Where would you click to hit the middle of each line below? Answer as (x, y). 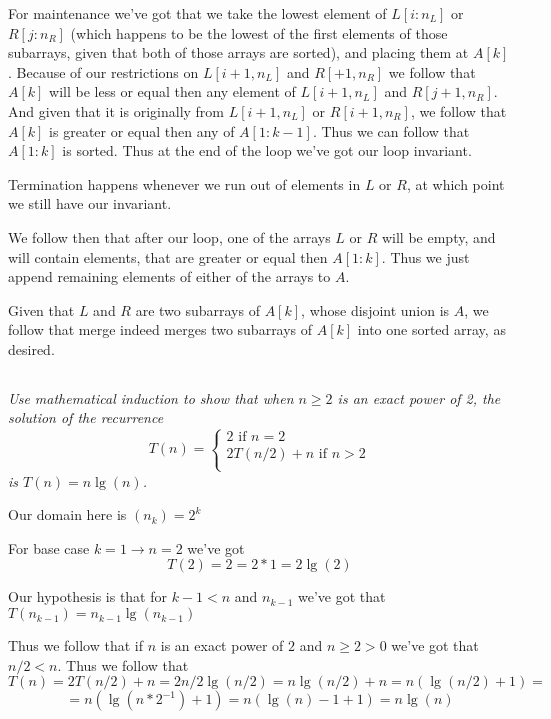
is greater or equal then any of (142, 130)
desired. (31, 348)
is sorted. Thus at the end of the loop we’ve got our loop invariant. (267, 150)
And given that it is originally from (116, 110)
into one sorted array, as (431, 329)
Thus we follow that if (76, 645)
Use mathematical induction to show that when (151, 397)
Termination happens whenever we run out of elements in (184, 183)
